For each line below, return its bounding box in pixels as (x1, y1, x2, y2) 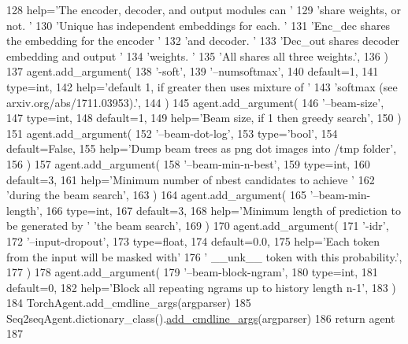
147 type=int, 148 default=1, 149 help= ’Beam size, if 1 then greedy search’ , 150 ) (6, 109, 402, 126)
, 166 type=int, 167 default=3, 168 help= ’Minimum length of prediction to (39, 202, 402, 218)
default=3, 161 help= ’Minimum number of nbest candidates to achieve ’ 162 (6, 171, 375, 187)
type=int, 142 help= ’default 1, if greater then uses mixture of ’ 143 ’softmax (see (6, 78, 398, 94)
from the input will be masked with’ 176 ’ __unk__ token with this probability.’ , (6, 248, 402, 264)
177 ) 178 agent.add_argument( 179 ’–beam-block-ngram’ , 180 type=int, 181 (6, 264, 378, 280)
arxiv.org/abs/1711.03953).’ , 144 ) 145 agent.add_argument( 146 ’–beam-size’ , (6, 94, 384, 110)
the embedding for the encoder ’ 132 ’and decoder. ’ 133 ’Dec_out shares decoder (6, 32, 400, 49)
